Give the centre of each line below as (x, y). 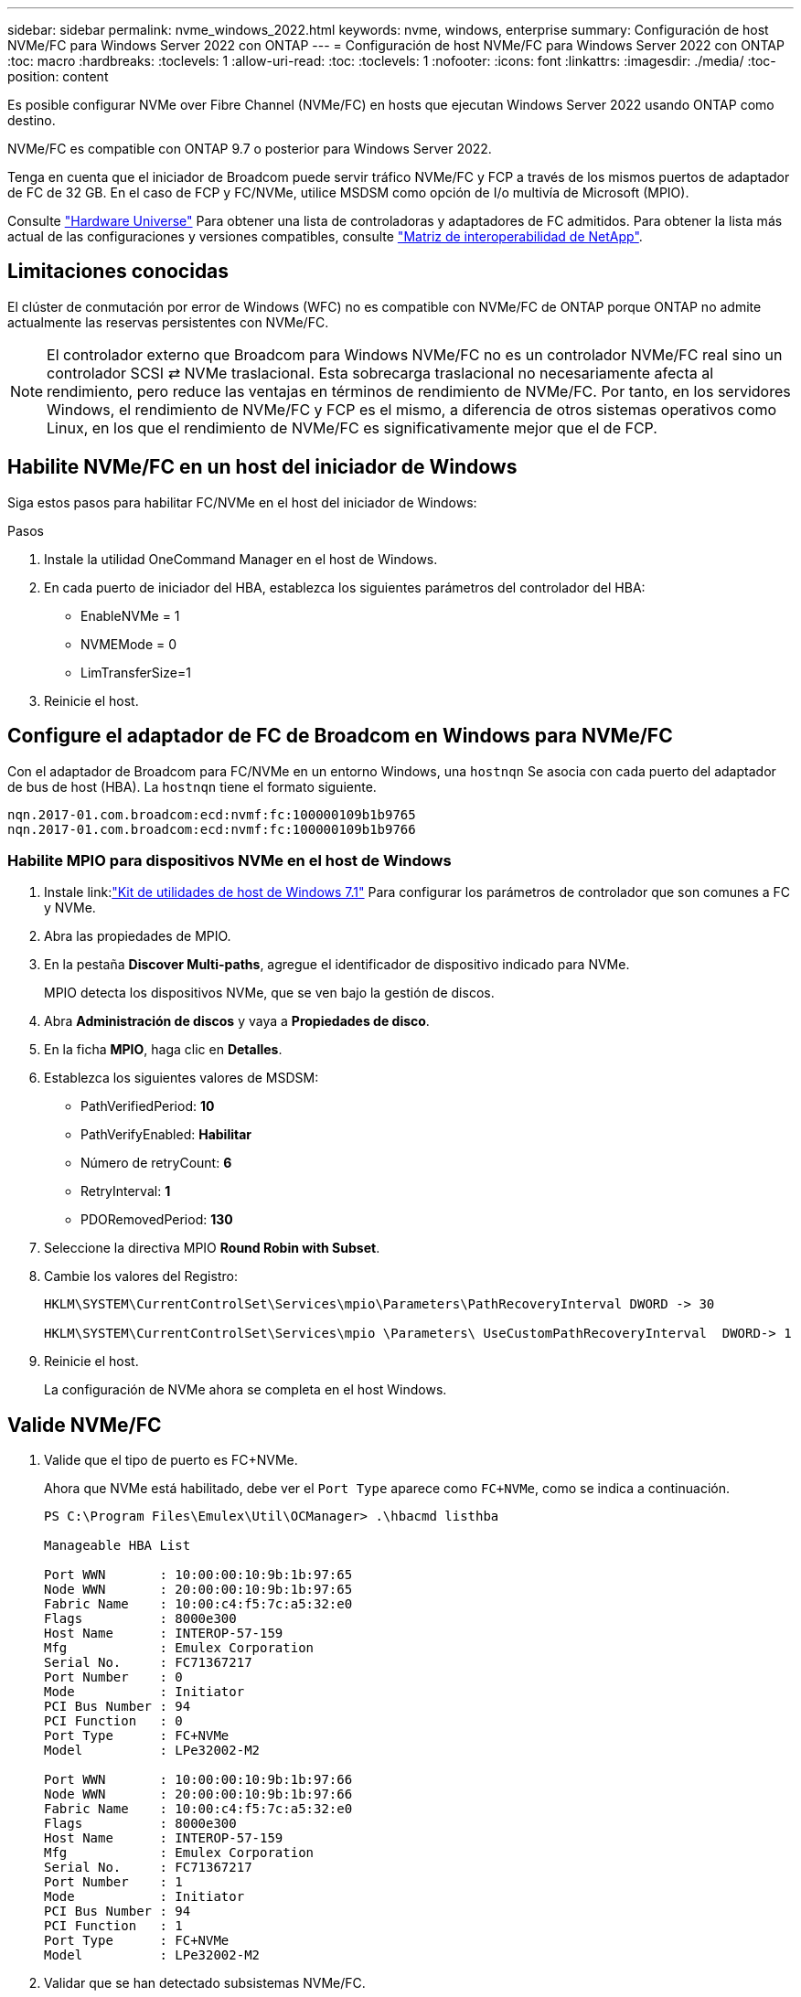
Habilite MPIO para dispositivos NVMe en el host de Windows (230, 860)
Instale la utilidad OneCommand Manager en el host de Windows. (241, 559)
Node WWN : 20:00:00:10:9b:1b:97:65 (198, 1590)
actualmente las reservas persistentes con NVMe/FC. (168, 322)
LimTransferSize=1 (136, 672)
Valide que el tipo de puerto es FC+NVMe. (171, 1460)
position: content (58, 76)
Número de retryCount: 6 (156, 1163)
